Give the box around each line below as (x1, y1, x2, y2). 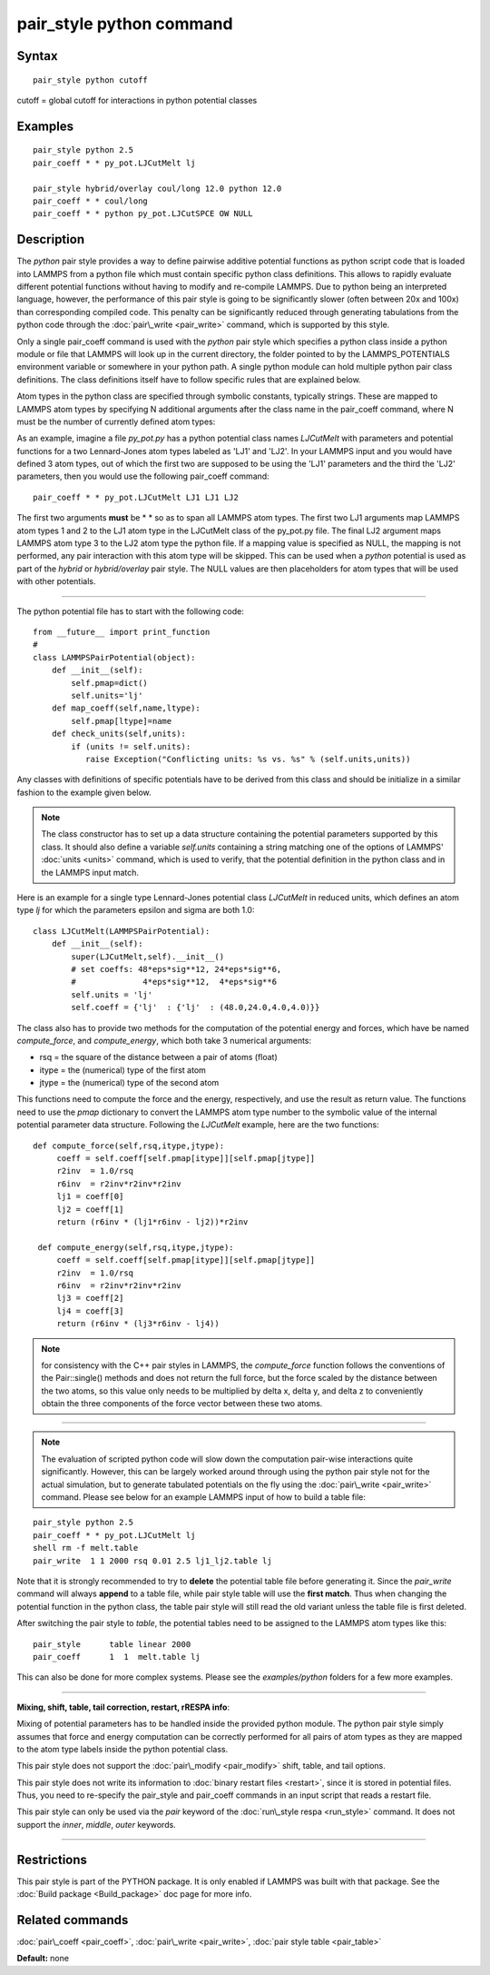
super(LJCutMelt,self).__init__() (71, 951, 225, 962)
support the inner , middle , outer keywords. (16, 1819, 176, 1830)
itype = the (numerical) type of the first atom (39, 1064, 206, 1076)
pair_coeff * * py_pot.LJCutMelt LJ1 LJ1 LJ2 (33, 491, 240, 502)
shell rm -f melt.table (33, 1543, 139, 1553)
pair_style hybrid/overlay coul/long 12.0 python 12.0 (33, 183, 282, 194)
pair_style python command (16, 14, 233, 34)
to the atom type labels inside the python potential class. (16, 1743, 229, 1754)
